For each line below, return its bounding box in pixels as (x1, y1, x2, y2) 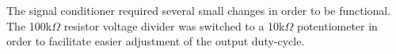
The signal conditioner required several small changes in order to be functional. (6, 2, 391, 18)
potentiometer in (296, 17, 378, 34)
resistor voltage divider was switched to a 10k (63, 17, 285, 34)
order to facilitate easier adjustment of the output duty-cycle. (6, 33, 305, 49)
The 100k (6, 17, 52, 34)
